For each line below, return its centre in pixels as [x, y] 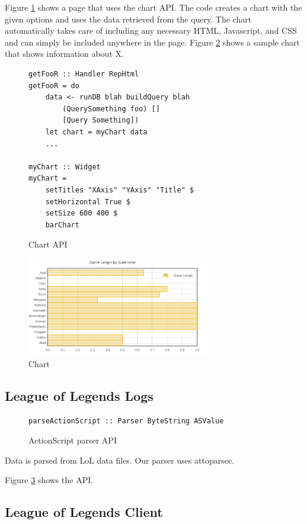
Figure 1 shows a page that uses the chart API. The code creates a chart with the [153, 7]
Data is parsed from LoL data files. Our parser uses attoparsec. [120, 460]
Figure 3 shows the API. [49, 480]
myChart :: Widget [65, 167]
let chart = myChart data [96, 132]
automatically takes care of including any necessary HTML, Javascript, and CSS [151, 30]
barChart [62, 225]
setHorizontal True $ [88, 202]
